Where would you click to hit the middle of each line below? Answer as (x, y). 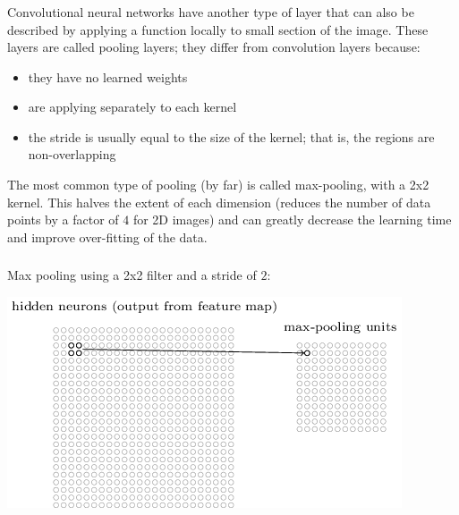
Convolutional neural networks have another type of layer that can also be (211, 11)
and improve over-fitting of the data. (107, 236)
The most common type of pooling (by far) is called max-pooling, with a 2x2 (218, 185)
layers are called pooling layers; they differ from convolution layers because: (214, 47)
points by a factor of (63, 220)
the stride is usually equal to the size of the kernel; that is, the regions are (231, 136)
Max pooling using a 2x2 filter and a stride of (132, 275)
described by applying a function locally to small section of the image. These (218, 29)
